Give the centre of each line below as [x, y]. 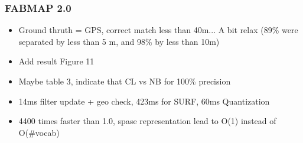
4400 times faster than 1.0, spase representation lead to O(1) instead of [147, 121]
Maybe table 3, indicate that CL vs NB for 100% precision [125, 81]
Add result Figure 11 [56, 61]
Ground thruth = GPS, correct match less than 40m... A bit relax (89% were [158, 30]
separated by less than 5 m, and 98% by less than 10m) [119, 41]
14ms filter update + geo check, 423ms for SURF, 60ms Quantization [144, 101]
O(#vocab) [39, 132]
